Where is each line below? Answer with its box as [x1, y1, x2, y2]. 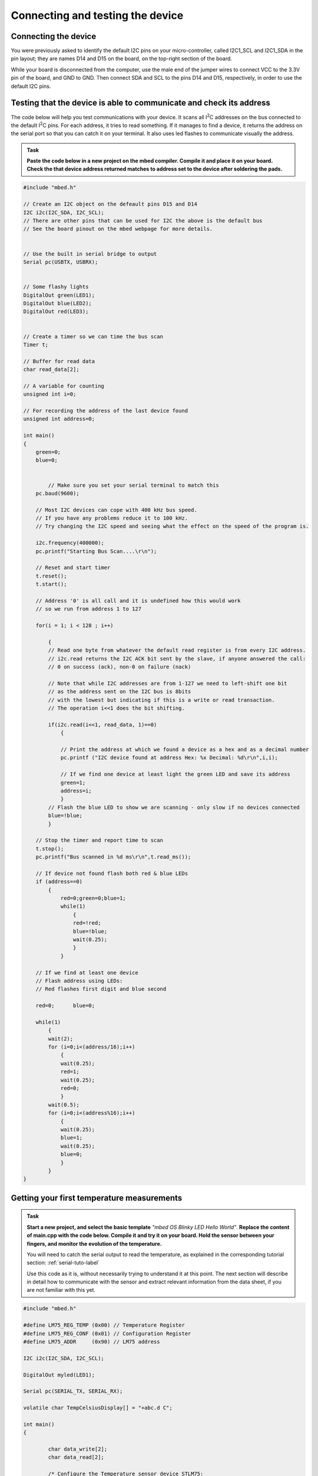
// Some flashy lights [23, 283, 89, 290]
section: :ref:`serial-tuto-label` [26, 1259, 100, 1266]
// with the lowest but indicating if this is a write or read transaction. [48, 697, 275, 703]
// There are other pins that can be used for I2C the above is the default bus [23, 217, 263, 224]
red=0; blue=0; [35, 1002, 95, 1009]
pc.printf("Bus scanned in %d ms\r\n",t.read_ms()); [35, 854, 191, 860]
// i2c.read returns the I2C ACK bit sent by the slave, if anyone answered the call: [48, 655, 306, 662]
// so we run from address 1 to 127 [35, 606, 141, 612]
